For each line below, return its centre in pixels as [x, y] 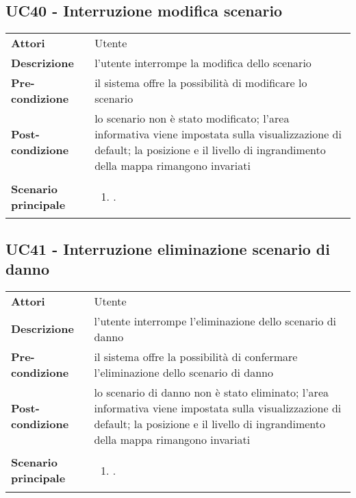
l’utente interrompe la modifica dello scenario [203, 63]
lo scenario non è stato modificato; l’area [192, 119]
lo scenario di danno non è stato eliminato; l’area [211, 392]
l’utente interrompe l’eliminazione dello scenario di [215, 321]
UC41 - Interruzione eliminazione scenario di [168, 248]
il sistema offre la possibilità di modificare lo [201, 83]
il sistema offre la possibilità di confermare [196, 356]
